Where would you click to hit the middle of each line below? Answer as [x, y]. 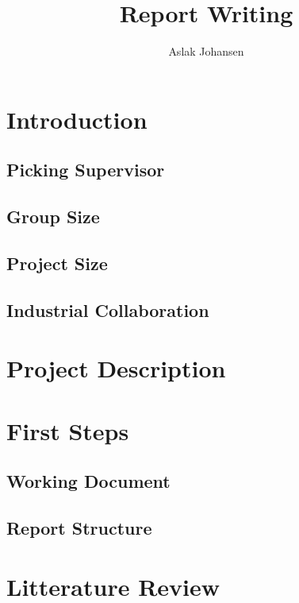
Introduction [77, 119]
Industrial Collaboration [108, 309]
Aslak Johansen [206, 51]
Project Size [57, 263]
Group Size [53, 216]
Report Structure [79, 527]
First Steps [68, 430]
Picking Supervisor [86, 170]
